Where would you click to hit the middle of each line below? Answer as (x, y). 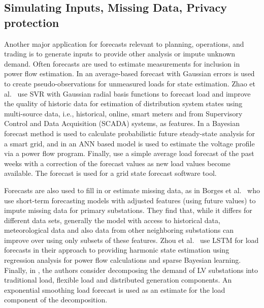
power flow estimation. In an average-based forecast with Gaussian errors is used (129, 73)
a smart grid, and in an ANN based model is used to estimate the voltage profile (129, 143)
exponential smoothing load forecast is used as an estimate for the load (115, 289)
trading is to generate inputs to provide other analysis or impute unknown (120, 54)
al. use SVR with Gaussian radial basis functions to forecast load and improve (127, 93)
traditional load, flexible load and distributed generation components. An (118, 280)
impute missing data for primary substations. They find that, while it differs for (128, 210)
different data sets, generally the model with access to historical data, (112, 220)
